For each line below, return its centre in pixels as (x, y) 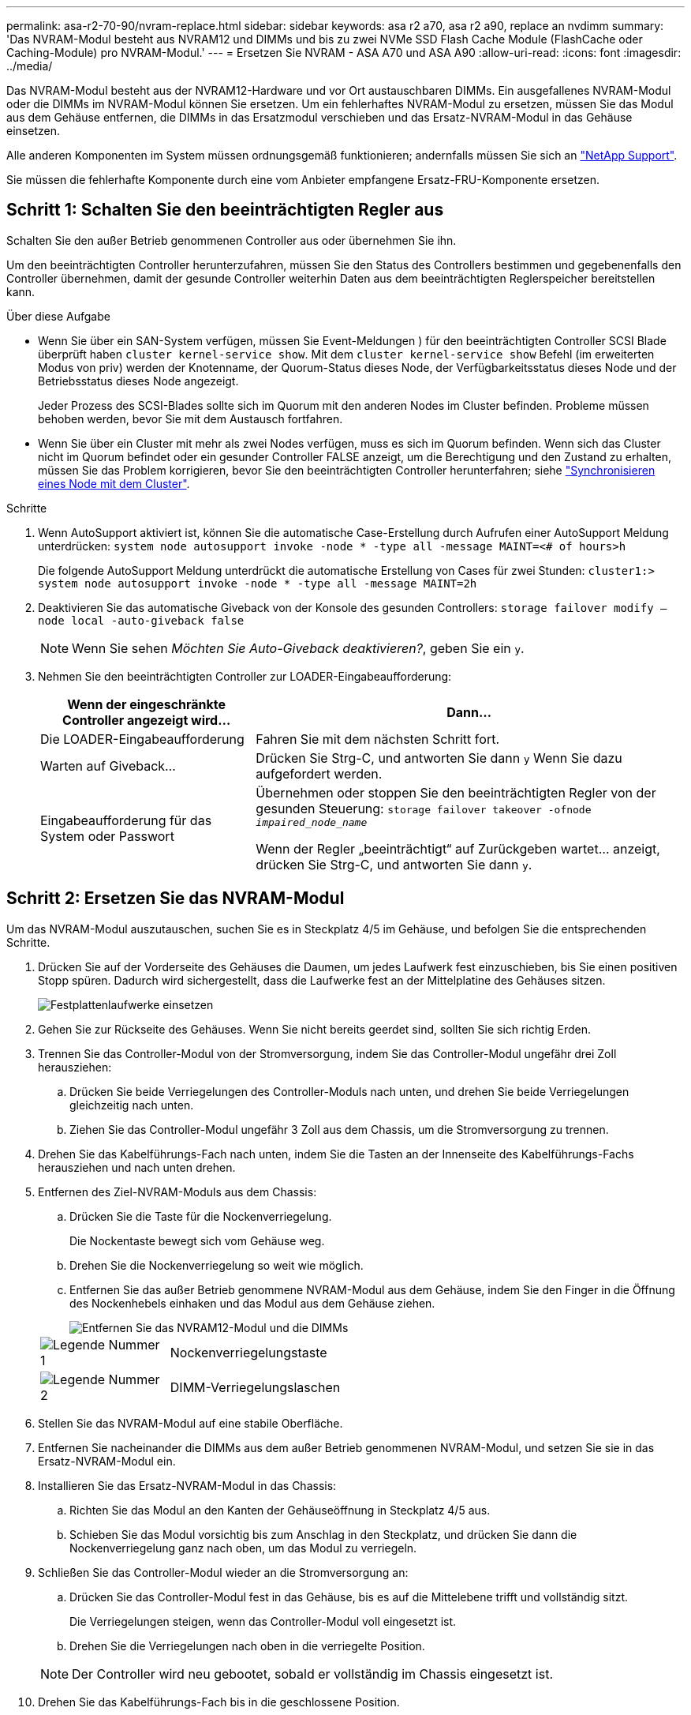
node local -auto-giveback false (141, 620)
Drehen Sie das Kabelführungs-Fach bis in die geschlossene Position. (219, 1702)
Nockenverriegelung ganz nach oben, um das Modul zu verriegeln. (243, 1548)
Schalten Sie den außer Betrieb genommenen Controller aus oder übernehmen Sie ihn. (232, 240)
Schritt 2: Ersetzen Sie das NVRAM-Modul (176, 899)
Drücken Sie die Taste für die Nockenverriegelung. (201, 1216)
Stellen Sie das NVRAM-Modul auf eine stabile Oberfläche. (190, 1423)
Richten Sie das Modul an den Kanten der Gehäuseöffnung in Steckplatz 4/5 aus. (280, 1510)
